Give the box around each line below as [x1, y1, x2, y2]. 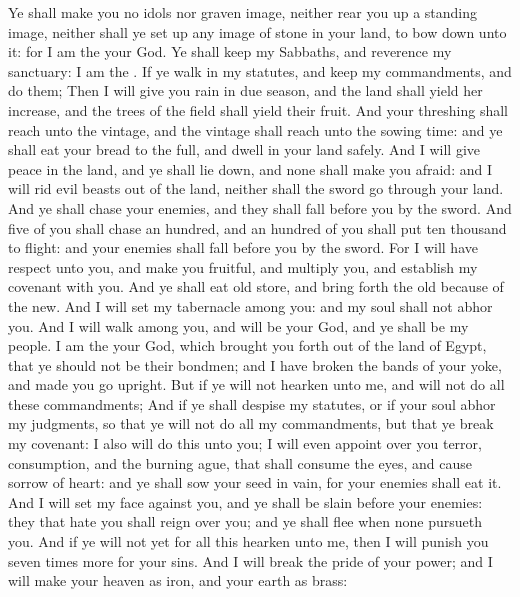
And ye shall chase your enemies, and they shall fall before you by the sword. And [8, 197, 512, 218]
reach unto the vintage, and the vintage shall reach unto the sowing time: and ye [8, 119, 503, 140]
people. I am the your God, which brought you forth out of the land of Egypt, [8, 335, 487, 356]
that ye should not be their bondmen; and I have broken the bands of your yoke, [8, 354, 502, 375]
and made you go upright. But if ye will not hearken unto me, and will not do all [8, 374, 505, 395]
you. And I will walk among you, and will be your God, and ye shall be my [8, 315, 469, 336]
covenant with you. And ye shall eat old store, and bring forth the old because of [8, 276, 504, 297]
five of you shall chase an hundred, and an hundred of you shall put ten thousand [8, 217, 507, 238]
